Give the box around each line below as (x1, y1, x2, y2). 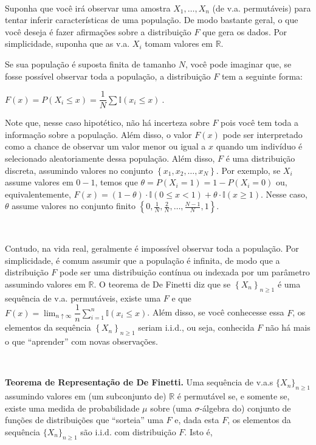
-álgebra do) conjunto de (199, 401, 291, 414)
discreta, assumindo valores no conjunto (5, 164, 153, 176)
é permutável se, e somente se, (177, 389, 290, 402)
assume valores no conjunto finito (12, 199, 136, 212)
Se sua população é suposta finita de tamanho (5, 57, 176, 70)
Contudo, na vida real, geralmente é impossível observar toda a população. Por (5, 241, 299, 254)
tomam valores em (145, 37, 213, 50)
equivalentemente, (5, 187, 71, 200)
